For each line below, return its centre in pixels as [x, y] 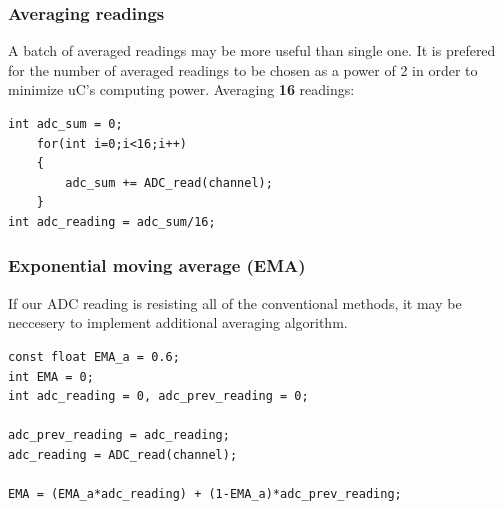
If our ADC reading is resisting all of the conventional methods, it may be [235, 302]
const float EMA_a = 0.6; [94, 356]
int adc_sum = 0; [65, 124]
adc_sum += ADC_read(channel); [169, 182]
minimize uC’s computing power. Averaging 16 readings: [181, 89]
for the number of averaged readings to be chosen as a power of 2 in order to [243, 69]
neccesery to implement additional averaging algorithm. [178, 322]
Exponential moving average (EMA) [157, 265]
